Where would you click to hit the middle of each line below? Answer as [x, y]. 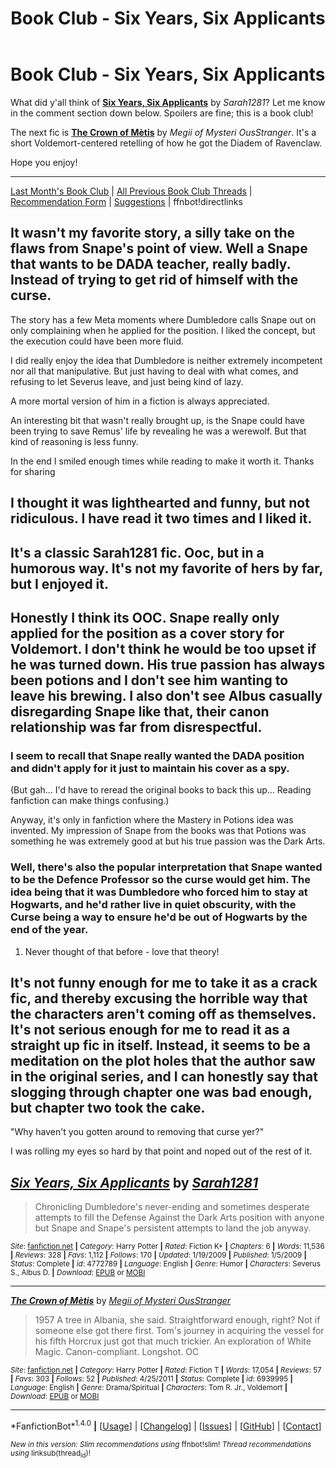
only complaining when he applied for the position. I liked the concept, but [163, 330]
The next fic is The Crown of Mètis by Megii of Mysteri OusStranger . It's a [163, 132]
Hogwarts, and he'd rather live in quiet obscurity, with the [153, 905]
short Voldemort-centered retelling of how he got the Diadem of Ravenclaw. [166, 143]
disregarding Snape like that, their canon [140, 711]
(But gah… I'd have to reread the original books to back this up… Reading [161, 790]
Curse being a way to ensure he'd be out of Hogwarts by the [159, 917]
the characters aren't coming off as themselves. [163, 1013]
